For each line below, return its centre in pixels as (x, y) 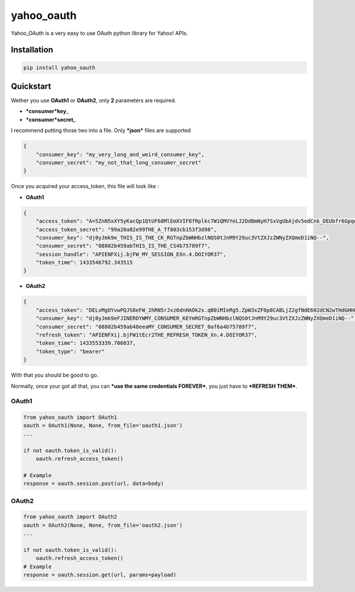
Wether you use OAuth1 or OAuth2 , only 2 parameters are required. (94, 101)
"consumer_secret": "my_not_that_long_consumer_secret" (119, 162)
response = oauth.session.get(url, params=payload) (100, 575)
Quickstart (31, 86)
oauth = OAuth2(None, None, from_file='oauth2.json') (103, 525)
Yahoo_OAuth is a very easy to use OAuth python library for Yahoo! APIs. (99, 33)
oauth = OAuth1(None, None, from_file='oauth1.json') (103, 426)
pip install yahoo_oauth (59, 67)
